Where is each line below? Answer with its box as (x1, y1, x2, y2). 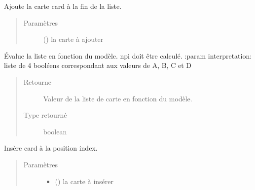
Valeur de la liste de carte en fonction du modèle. (43, 93, 192, 103)
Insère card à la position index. (4, 143, 98, 153)
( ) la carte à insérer (55, 176, 113, 186)
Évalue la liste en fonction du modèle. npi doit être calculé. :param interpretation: (4, 50, 252, 61)
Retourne (23, 76, 52, 87)
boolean (43, 126, 67, 136)
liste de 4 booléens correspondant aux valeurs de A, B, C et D (4, 60, 191, 70)
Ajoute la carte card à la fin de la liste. (4, 1, 122, 11)
